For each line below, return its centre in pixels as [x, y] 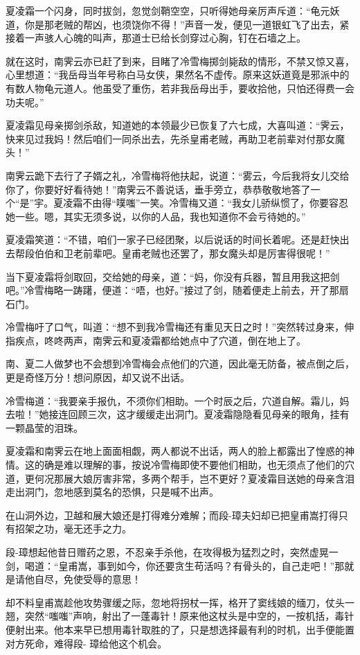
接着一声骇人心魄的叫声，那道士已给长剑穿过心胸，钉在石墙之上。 [156, 38]
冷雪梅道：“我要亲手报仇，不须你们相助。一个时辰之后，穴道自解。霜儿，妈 [178, 400]
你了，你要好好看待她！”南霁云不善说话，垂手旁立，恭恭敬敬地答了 [158, 189]
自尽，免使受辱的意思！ [88, 579]
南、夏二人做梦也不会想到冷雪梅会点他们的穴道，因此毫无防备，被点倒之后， [180, 364]
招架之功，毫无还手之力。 [73, 529]
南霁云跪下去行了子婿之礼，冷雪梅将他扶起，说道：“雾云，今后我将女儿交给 [178, 175]
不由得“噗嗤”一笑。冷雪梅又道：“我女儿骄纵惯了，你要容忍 [216, 203]
